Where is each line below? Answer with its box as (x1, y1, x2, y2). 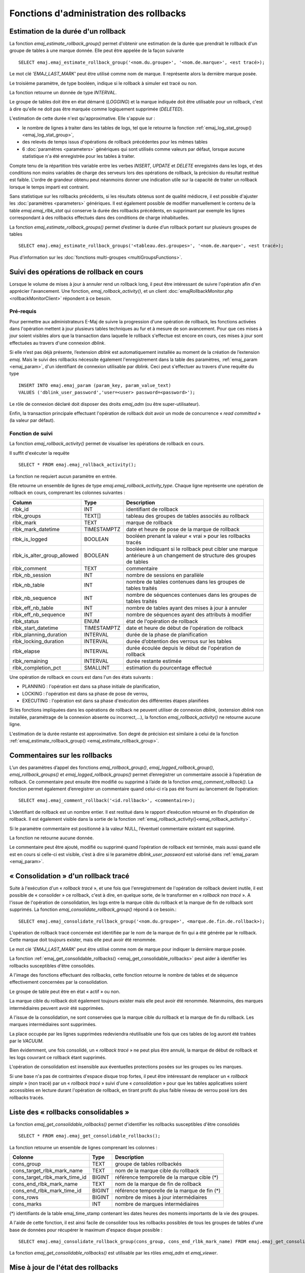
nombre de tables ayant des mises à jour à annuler (126, 604, 248, 611)
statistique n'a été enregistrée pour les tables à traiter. (22, 153, 136, 159)
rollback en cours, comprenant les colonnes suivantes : (9, 489, 126, 496)
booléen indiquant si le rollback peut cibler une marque (126, 545, 258, 552)
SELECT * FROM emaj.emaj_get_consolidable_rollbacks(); (18, 1133, 161, 1139)
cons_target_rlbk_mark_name (12, 1167, 83, 1174)
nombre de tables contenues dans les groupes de (126, 578, 245, 585)
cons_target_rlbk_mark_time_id (12, 1174, 86, 1181)
